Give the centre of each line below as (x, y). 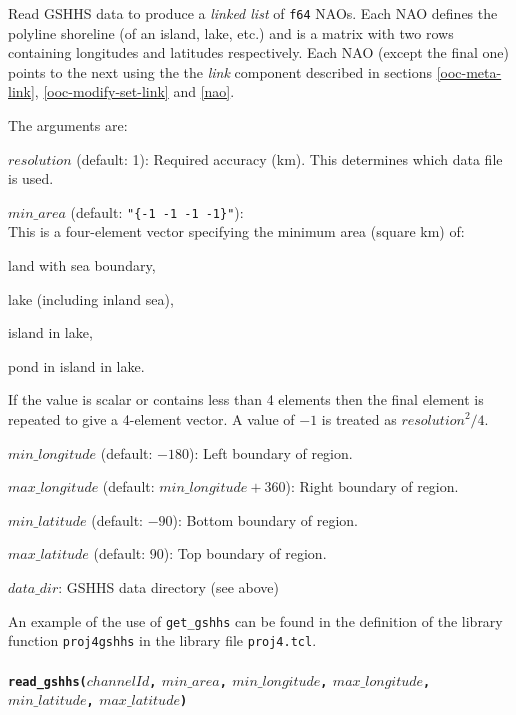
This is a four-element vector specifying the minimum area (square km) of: (236, 231)
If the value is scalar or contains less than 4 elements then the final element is (246, 399)
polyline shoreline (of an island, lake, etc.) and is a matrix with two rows (231, 32)
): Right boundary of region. (372, 486)
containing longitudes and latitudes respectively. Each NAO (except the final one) (258, 52)
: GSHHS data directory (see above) (169, 587)
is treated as (359, 419)
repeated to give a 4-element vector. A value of (151, 419)
